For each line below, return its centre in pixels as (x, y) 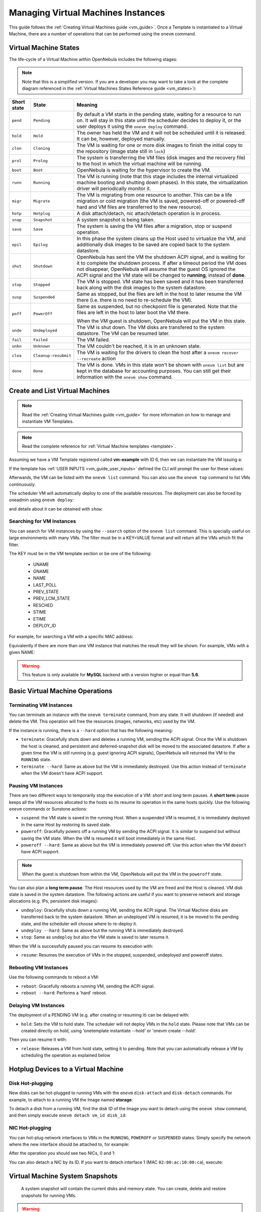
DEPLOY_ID (45, 625)
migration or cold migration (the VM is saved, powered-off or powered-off (161, 201)
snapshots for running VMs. (49, 1196)
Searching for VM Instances (43, 521)
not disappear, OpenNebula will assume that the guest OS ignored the (156, 269)
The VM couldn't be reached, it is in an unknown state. (139, 346)
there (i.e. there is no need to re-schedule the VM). (135, 300)
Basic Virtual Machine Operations (61, 691)
